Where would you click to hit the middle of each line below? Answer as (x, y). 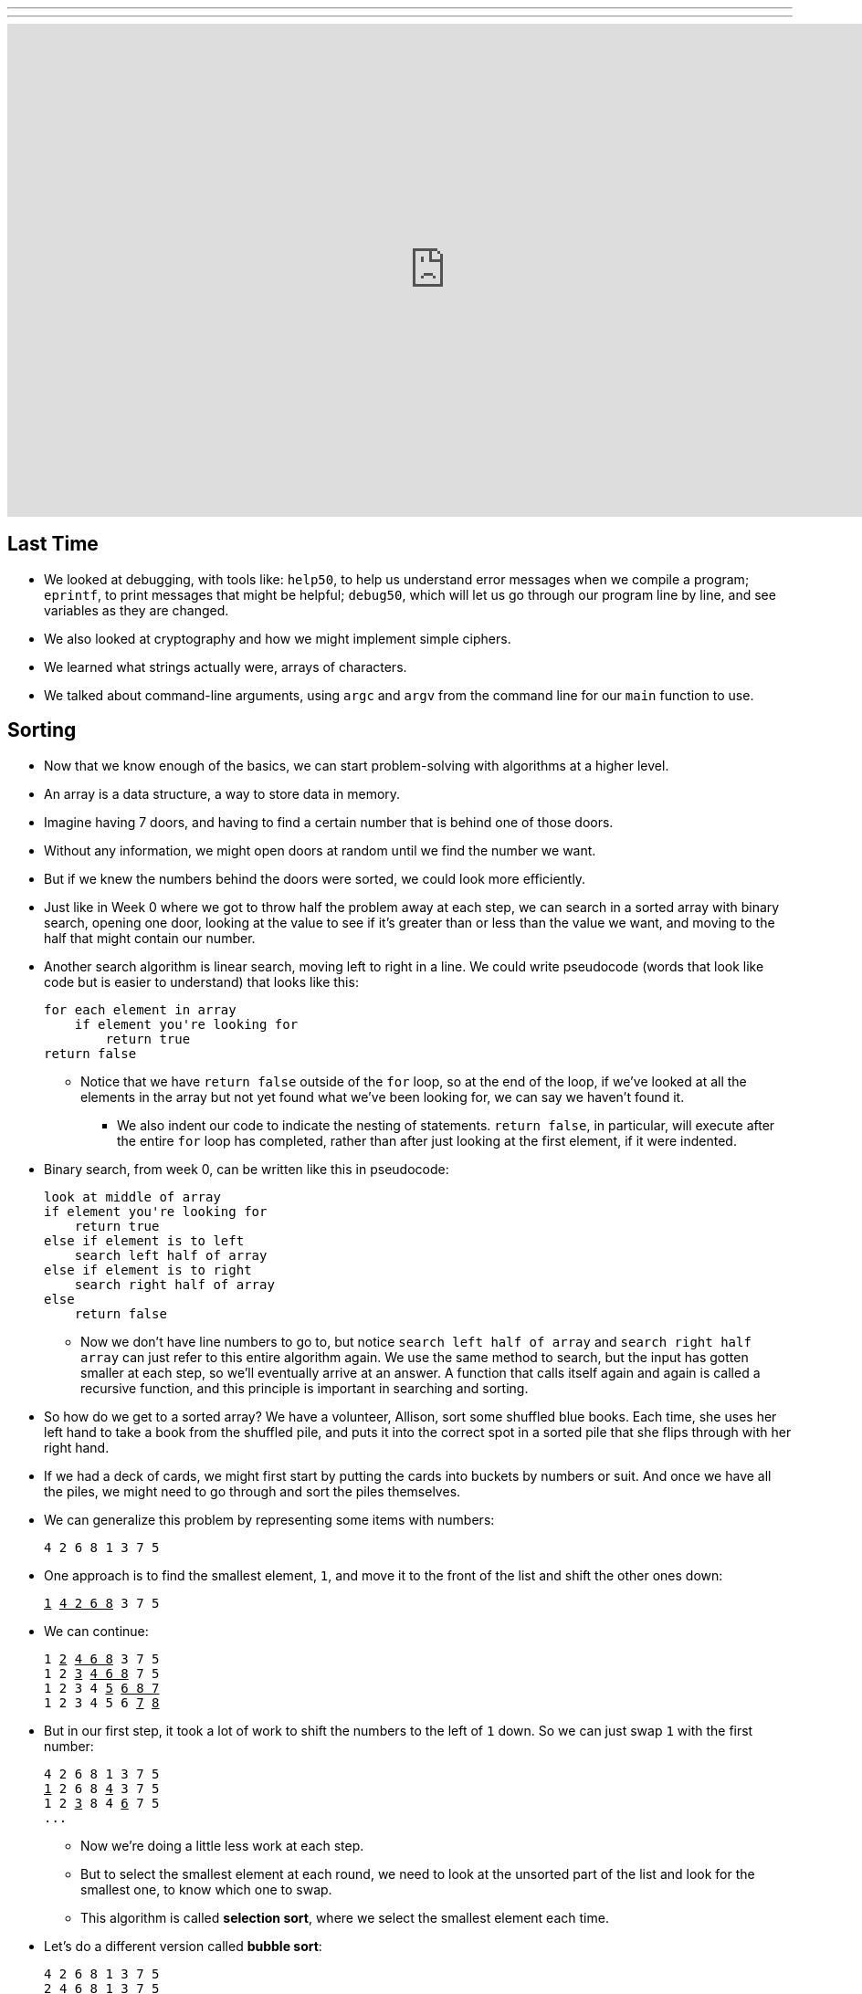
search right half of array (174, 1284)
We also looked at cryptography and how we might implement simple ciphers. (278, 638)
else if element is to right (148, 1270)
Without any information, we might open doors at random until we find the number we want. (320, 850)
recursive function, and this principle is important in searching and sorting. (305, 1388)
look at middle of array (132, 1196)
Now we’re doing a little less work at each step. (222, 1845)
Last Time (53, 544)
